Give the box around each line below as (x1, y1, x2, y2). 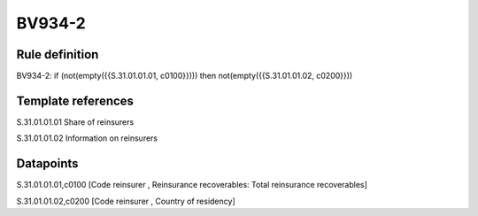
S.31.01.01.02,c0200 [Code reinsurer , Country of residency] (16, 196, 235, 206)
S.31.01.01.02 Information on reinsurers (16, 133, 158, 143)
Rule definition (16, 47, 99, 62)
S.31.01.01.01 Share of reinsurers (16, 116, 135, 127)
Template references (16, 93, 135, 108)
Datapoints (16, 156, 79, 172)
